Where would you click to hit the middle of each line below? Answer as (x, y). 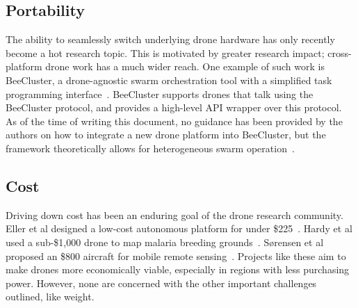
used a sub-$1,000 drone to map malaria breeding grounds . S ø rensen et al (165, 242)
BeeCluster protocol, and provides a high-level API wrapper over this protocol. (174, 107)
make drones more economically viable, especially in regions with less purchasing (178, 269)
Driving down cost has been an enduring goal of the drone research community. (174, 214)
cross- (340, 52)
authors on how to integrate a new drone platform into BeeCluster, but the (166, 135)
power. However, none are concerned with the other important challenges (161, 283)
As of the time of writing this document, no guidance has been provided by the (174, 121)
